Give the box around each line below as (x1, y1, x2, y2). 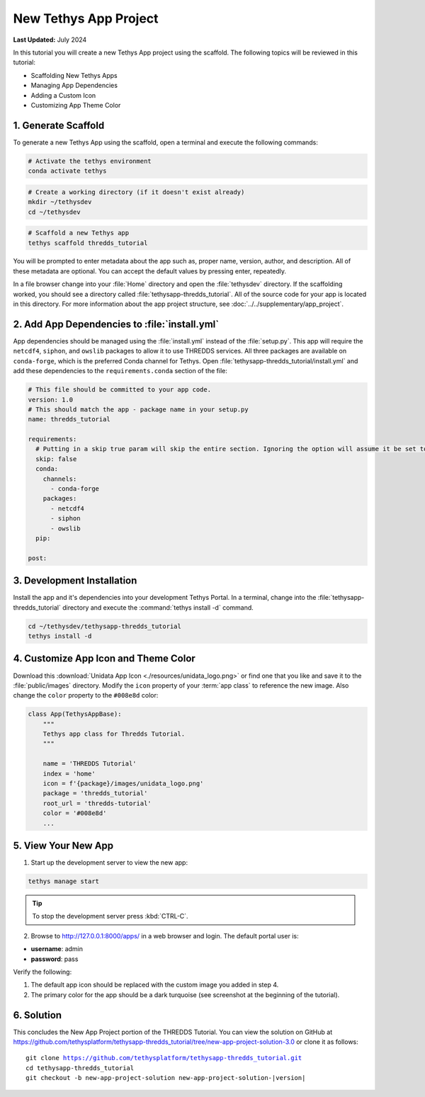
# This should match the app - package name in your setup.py (28, 405, 249, 414)
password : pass (30, 955, 79, 963)
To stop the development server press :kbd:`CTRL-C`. (32, 912, 188, 921)
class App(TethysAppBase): (28, 710, 122, 718)
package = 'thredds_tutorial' (42, 790, 148, 797)
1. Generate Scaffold (13, 119, 105, 131)
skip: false (35, 455, 77, 463)
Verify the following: (13, 967, 72, 976)
